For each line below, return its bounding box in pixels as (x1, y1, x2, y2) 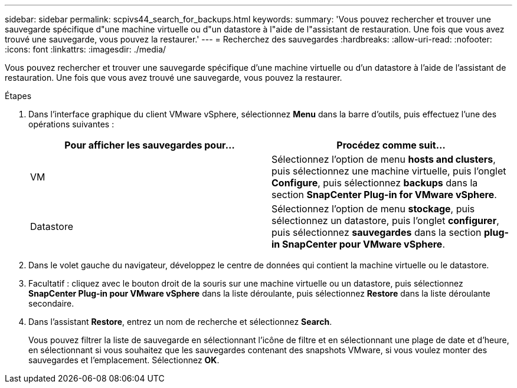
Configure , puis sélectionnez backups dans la (271, 177, 478, 189)
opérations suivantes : (28, 119, 114, 129)
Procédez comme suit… (336, 139, 446, 151)
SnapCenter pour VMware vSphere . (282, 238, 445, 250)
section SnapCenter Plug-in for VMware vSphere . (271, 189, 497, 200)
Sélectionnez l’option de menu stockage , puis (271, 203, 475, 215)
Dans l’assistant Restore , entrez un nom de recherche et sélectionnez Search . (28, 317, 332, 327)
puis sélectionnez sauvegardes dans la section (271, 226, 482, 238)
